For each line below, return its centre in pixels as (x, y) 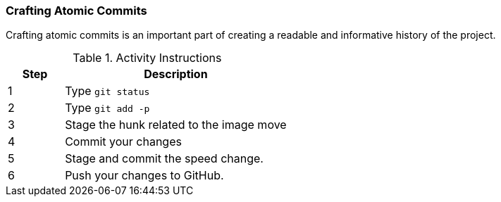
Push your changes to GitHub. (144, 176)
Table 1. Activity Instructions (147, 58)
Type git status (107, 91)
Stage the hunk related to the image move (176, 125)
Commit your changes (123, 142)
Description (176, 74)
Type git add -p (107, 108)
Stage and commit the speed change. (164, 159)
